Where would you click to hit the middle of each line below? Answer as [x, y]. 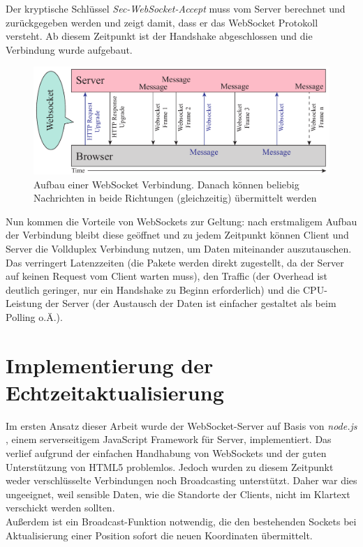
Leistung [24, 303]
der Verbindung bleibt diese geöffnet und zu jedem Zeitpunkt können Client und [177, 235]
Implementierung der [110, 365]
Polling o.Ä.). [34, 316]
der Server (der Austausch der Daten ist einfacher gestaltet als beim [191, 303]
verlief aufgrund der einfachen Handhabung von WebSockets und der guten [166, 453]
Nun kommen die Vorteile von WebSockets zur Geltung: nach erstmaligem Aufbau [181, 221]
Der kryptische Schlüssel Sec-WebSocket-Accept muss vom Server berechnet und [176, 8]
